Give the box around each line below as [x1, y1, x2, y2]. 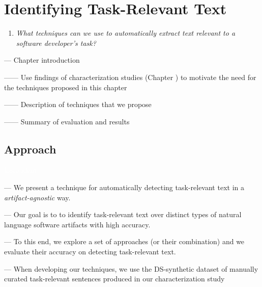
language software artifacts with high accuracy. [4, 219, 151, 229]
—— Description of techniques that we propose [4, 99, 152, 110]
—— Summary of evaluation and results [4, 116, 130, 126]
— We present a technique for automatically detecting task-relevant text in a [4, 182, 244, 193]
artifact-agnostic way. [4, 192, 71, 202]
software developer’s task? [16, 37, 96, 48]
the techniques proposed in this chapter [4, 82, 127, 92]
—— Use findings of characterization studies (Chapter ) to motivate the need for [4, 71, 256, 82]
